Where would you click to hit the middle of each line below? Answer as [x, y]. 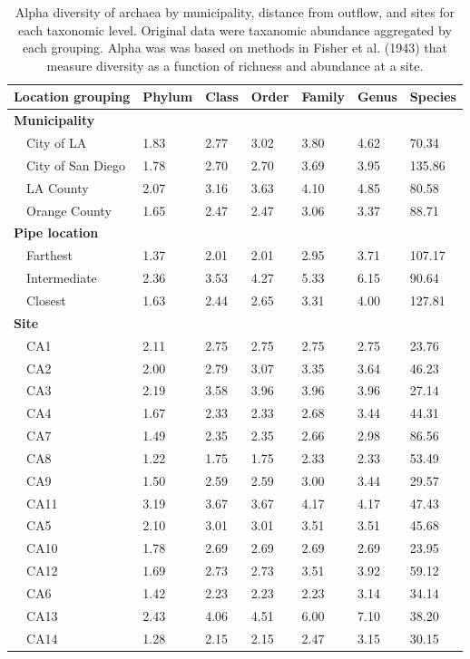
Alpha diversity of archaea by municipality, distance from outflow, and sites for [235, 12]
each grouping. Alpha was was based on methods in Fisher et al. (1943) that [235, 48]
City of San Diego [76, 165]
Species [433, 97]
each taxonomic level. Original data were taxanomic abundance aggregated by [235, 29]
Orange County [69, 210]
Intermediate [61, 278]
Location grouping [72, 97]
